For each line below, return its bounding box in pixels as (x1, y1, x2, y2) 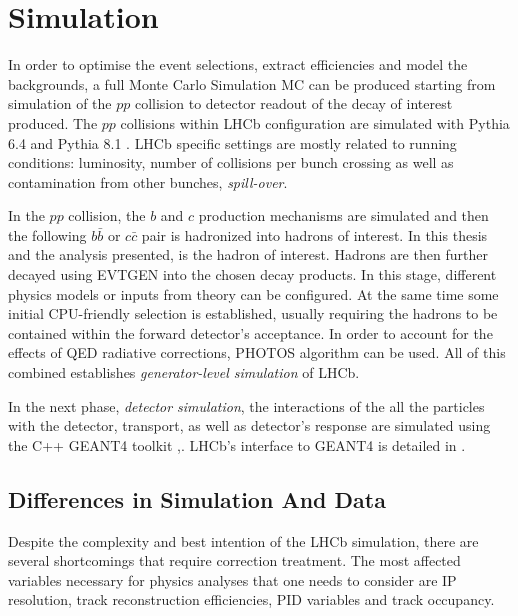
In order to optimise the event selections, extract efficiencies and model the (8, 54, 468, 75)
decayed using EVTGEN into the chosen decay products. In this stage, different (8, 264, 497, 285)
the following (8, 224, 87, 245)
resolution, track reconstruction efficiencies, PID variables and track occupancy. (8, 589, 495, 610)
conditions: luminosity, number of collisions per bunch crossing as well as (8, 152, 454, 173)
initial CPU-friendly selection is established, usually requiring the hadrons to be (8, 303, 498, 324)
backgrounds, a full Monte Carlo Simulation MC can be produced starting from (8, 73, 496, 94)
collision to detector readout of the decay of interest (134, 93, 453, 114)
